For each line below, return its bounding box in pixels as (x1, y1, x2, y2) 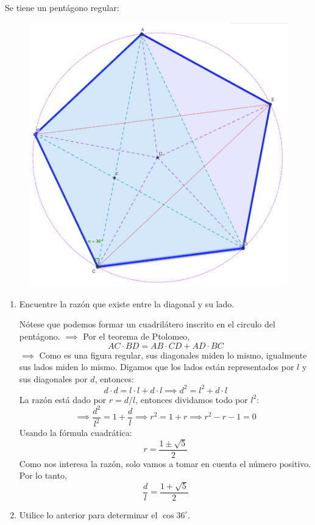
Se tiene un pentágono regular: (5, 1, 119, 13)
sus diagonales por (19, 372, 88, 385)
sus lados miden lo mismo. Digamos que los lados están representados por (19, 360, 294, 373)
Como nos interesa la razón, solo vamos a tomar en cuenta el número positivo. (19, 457, 311, 470)
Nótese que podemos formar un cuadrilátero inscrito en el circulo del (19, 318, 275, 330)
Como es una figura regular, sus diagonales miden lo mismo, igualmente (39, 348, 307, 361)
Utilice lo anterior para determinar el (19, 508, 158, 521)
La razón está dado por (19, 393, 107, 405)
